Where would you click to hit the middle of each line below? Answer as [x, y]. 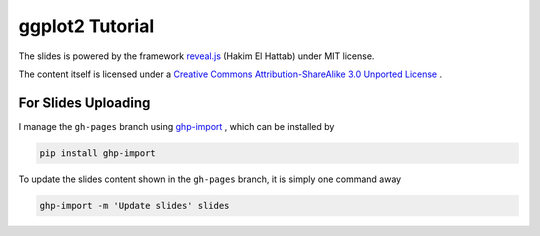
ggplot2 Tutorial [86, 26]
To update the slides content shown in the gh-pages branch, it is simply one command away [210, 179]
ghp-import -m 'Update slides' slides [134, 205]
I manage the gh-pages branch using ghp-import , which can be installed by [176, 126]
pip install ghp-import [98, 153]
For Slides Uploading [84, 102]
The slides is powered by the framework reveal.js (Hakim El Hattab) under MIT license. [196, 56]
